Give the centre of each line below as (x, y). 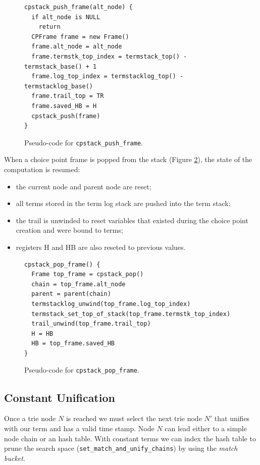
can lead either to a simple (206, 428)
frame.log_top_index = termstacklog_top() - (107, 76)
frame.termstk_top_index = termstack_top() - (109, 56)
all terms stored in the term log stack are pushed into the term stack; (123, 203)
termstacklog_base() (59, 86)
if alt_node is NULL (66, 17)
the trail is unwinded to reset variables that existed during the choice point (132, 220)
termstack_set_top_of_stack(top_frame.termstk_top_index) (131, 314)
